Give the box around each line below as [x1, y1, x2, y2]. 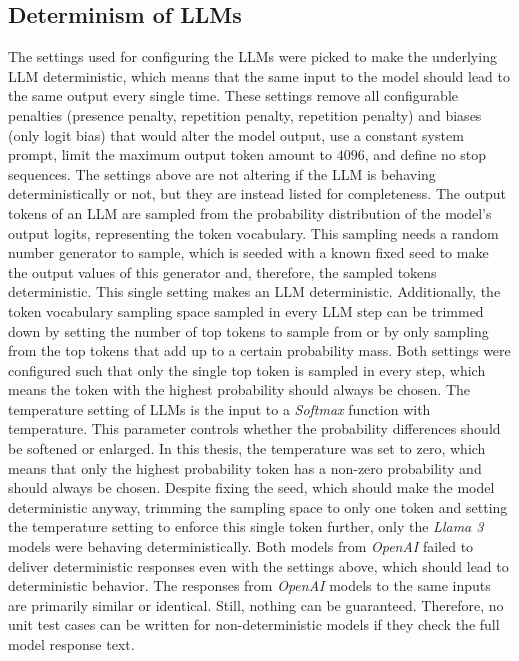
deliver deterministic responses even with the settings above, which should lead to [8, 555, 509, 576]
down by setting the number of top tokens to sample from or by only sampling [8, 320, 489, 341]
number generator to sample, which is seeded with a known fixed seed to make [8, 242, 489, 263]
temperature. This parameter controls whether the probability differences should [8, 418, 501, 439]
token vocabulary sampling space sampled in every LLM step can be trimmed [8, 300, 484, 321]
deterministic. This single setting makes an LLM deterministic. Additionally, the [8, 281, 501, 302]
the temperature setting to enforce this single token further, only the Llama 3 [8, 516, 484, 537]
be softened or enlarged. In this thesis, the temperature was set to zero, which [8, 438, 486, 459]
